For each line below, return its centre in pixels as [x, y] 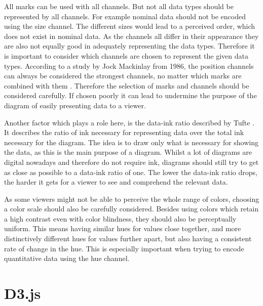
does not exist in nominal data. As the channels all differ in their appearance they [131, 36]
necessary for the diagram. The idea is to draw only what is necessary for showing [131, 142]
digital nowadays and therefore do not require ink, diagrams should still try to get [131, 162]
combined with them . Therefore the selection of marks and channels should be [127, 85]
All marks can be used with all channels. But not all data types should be [119, 6]
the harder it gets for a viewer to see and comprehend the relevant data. [116, 182]
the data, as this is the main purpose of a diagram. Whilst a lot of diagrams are [128, 152]
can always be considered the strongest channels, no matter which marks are [123, 76]
